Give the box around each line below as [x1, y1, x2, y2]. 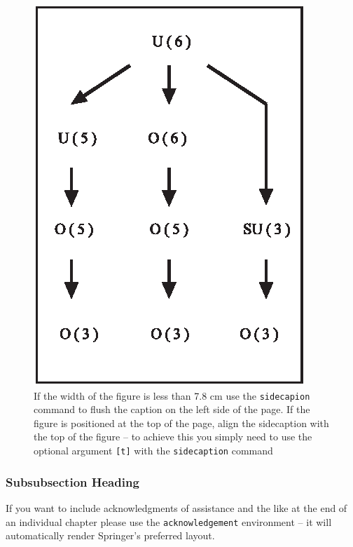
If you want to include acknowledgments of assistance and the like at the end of [6, 500, 347, 515]
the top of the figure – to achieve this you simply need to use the [34, 429, 312, 444]
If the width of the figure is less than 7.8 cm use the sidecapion [34, 388, 310, 403]
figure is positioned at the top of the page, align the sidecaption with [34, 415, 329, 430]
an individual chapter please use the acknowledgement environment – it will [6, 514, 332, 529]
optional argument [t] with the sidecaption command [34, 443, 273, 458]
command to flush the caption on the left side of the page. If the [34, 402, 310, 417]
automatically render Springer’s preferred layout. [6, 528, 215, 543]
